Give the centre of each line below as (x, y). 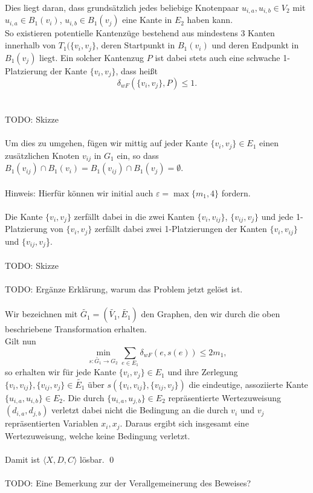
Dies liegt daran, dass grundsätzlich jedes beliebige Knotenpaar (122, 7)
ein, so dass (138, 155)
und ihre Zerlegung (203, 372)
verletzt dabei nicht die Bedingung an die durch (140, 410)
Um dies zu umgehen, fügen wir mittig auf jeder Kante (106, 143)
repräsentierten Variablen (52, 423)
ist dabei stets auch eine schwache (218, 57)
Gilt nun (21, 340)
